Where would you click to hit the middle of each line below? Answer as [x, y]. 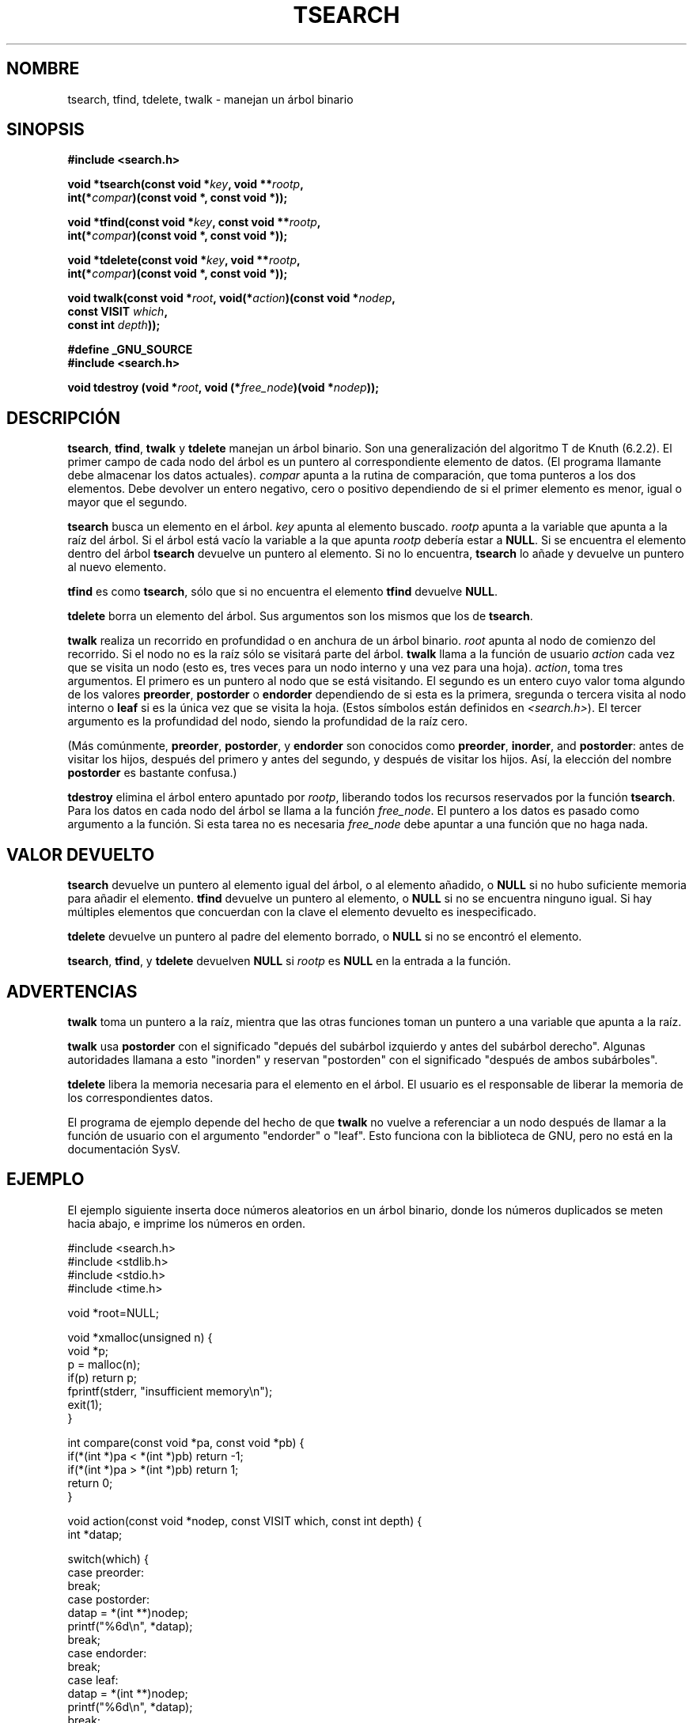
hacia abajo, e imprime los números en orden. [187, 1223]
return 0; [90, 1483]
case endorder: [107, 1653]
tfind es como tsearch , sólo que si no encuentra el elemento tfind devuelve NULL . [282, 592]
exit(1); [85, 1404]
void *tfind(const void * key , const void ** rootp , [194, 222]
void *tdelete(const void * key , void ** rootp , [184, 260]
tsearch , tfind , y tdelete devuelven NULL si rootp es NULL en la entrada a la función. [289, 961]
